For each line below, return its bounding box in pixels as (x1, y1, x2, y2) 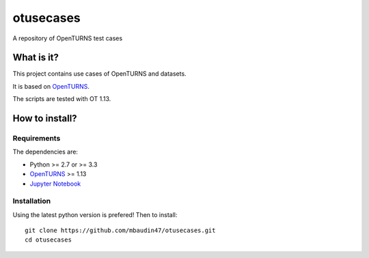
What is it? (12, 52, 59, 63)
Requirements (12, 134, 61, 143)
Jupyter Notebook (29, 180, 81, 188)
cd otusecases (25, 236, 72, 244)
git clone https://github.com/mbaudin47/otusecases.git (25, 227, 216, 235)
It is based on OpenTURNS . (12, 82, 90, 90)
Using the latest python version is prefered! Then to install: (12, 210, 178, 218)
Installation (12, 197, 51, 206)
